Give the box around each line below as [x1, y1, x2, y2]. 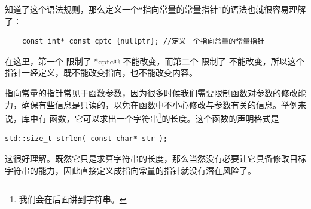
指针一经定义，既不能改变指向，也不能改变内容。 [5, 66, 197, 79]
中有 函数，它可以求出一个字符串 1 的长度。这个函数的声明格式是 [29, 110, 279, 124]
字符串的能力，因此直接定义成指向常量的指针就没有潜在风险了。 [5, 164, 256, 176]
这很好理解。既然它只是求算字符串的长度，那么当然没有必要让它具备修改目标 [5, 152, 306, 164]
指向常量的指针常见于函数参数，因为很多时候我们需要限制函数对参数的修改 [5, 86, 298, 99]
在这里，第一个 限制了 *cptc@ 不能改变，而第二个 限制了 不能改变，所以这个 [5, 54, 304, 67]
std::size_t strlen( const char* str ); [5, 134, 168, 143]
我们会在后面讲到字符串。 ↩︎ [19, 193, 127, 205]
